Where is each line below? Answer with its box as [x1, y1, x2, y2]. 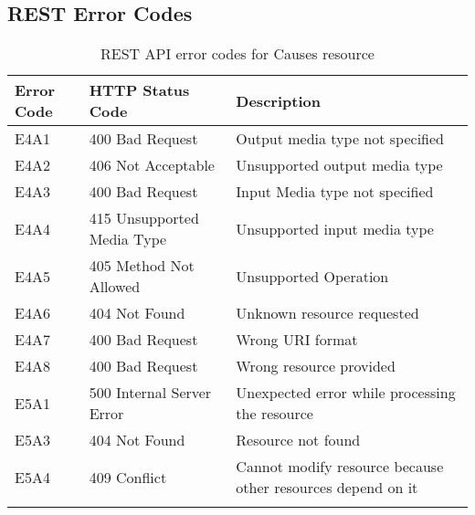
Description [236, 89, 321, 111]
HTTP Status [89, 79, 190, 101]
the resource [236, 403, 313, 425]
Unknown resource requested [236, 302, 419, 324]
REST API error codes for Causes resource [100, 43, 375, 65]
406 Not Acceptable [89, 154, 215, 176]
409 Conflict [89, 466, 167, 488]
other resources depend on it [236, 477, 418, 499]
